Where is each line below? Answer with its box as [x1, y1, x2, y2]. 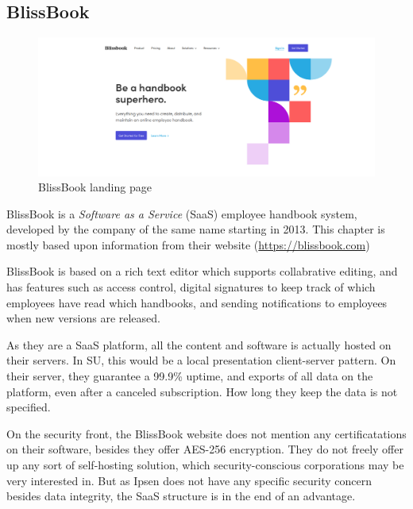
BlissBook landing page [38, 179, 152, 195]
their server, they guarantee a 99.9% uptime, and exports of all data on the [6, 368, 373, 384]
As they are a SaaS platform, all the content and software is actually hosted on [6, 336, 392, 353]
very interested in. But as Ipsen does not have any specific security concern [6, 472, 372, 488]
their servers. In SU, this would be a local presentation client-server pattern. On [6, 352, 396, 368]
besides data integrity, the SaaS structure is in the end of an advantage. [6, 488, 356, 504]
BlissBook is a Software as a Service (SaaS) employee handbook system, [6, 205, 357, 222]
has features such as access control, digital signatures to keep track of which [6, 279, 376, 295]
